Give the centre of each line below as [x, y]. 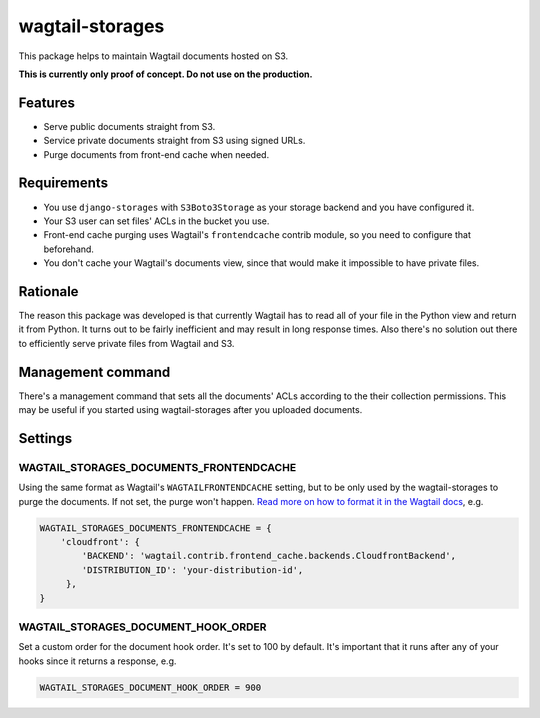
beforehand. [69, 249]
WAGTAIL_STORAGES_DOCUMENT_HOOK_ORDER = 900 [150, 687]
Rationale [48, 291]
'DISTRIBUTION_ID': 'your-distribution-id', [192, 569]
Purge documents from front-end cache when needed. [156, 154]
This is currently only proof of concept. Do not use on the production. [165, 74]
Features [46, 102]
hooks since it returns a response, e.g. [97, 661]
